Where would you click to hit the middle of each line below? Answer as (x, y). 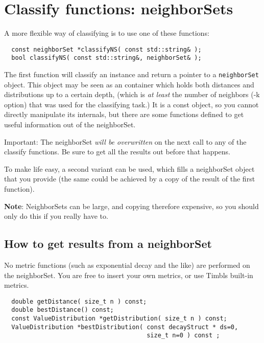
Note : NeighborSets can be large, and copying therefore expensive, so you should (131, 206)
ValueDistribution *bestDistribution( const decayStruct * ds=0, (125, 327)
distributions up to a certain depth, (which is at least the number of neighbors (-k (132, 94)
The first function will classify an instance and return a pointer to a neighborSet (131, 74)
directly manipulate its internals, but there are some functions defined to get (124, 114)
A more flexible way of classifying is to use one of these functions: (107, 33)
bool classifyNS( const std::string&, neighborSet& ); (106, 58)
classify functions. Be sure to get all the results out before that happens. (117, 152)
